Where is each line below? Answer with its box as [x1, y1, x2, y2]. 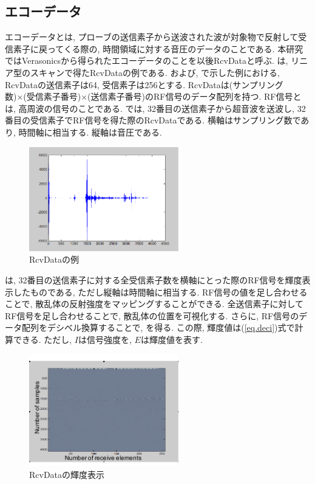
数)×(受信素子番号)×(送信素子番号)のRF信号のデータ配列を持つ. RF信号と [5, 90, 302, 103]
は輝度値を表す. [140, 333, 203, 345]
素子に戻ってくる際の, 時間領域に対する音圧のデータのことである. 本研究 [13, 42, 303, 55]
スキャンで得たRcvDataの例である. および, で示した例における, [30, 66, 280, 78]
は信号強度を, [78, 333, 132, 345]
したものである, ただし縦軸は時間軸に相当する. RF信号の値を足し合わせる [13, 285, 308, 298]
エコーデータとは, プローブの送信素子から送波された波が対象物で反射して [5, 30, 299, 43]
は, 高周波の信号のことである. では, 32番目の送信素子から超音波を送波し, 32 [5, 102, 306, 114]
